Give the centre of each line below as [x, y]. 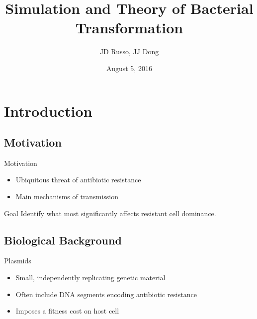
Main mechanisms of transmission [67, 197]
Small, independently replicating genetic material [90, 278]
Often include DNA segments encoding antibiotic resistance [106, 294]
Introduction [48, 111]
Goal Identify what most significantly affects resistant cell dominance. [110, 213]
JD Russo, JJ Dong [129, 51]
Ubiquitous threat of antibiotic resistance [78, 180]
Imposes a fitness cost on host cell [67, 311]
